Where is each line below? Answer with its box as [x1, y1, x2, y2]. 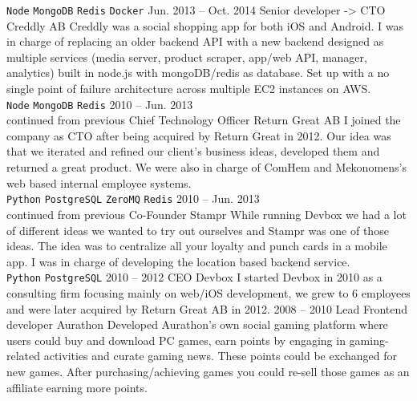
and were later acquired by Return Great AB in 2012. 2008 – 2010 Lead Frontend [6, 300, 408, 317]
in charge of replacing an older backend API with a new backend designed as [6, 33, 384, 50]
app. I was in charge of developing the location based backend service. [6, 253, 350, 269]
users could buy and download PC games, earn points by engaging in [6, 331, 346, 348]
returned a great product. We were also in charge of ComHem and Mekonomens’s [6, 159, 407, 176]
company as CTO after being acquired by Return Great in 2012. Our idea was [6, 127, 391, 144]
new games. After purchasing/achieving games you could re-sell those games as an [6, 363, 410, 379]
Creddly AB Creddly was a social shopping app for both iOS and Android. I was [6, 17, 404, 34]
